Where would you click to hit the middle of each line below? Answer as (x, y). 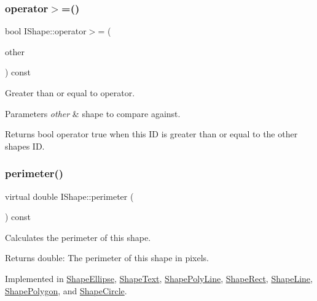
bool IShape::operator (46, 31)
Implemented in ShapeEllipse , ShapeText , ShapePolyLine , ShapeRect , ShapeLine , (159, 278)
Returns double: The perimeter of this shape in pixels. (107, 258)
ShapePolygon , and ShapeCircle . (66, 290)
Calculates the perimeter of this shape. (78, 237)
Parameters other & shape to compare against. (93, 113)
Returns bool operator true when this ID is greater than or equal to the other (151, 134)
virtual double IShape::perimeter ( (69, 196)
